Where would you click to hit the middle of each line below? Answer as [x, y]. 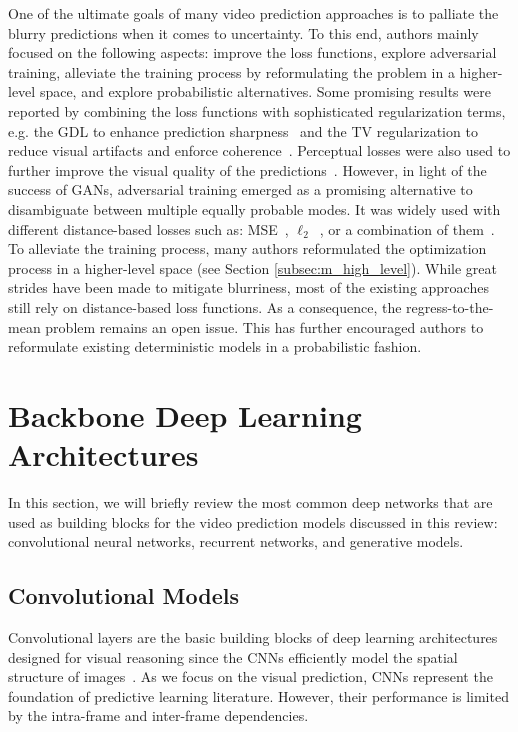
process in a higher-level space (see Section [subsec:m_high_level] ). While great [252, 267]
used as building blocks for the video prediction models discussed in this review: [253, 521]
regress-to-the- [450, 306]
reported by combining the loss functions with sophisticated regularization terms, [257, 110]
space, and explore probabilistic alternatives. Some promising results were [265, 91]
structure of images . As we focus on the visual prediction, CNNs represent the [250, 676]
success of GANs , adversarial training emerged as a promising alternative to [240, 189]
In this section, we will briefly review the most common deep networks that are [250, 502]
